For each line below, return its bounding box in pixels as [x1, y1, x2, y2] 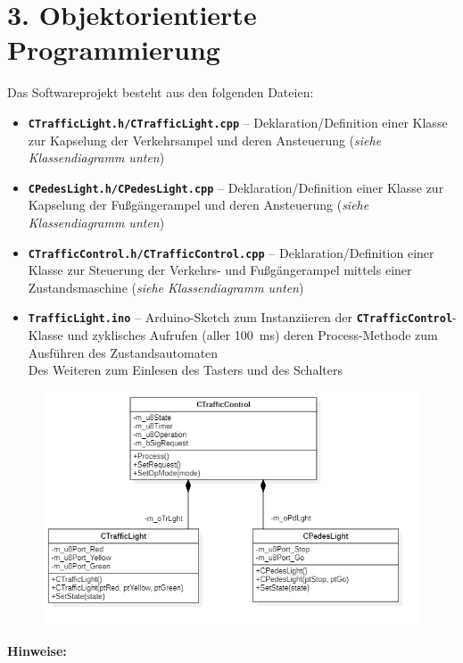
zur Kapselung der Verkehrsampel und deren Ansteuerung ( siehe [28, 130, 382, 149]
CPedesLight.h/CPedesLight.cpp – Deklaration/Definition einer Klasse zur [28, 178, 444, 196]
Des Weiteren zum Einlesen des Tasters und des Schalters [28, 361, 343, 379]
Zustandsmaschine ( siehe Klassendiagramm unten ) [28, 278, 304, 296]
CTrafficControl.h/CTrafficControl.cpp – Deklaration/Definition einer [28, 243, 434, 261]
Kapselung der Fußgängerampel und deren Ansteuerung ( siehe [28, 195, 369, 214]
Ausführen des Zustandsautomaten [28, 343, 219, 361]
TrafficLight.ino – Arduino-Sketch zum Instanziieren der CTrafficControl [28, 308, 453, 327]
